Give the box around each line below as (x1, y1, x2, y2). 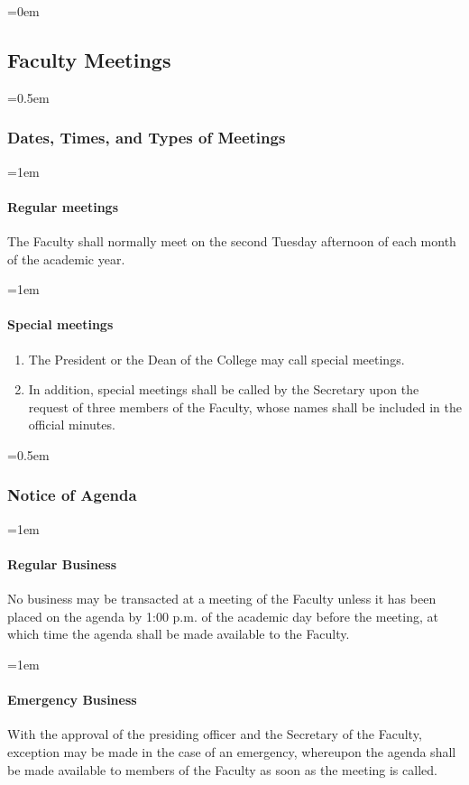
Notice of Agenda (7, 484, 137, 506)
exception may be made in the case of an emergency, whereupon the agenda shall (7, 742, 456, 761)
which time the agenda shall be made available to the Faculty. (7, 624, 350, 643)
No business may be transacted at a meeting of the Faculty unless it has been (7, 589, 437, 608)
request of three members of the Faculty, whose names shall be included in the (28, 397, 462, 416)
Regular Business (7, 554, 117, 573)
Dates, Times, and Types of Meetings (7, 126, 286, 149)
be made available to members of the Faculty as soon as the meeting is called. (7, 760, 437, 779)
